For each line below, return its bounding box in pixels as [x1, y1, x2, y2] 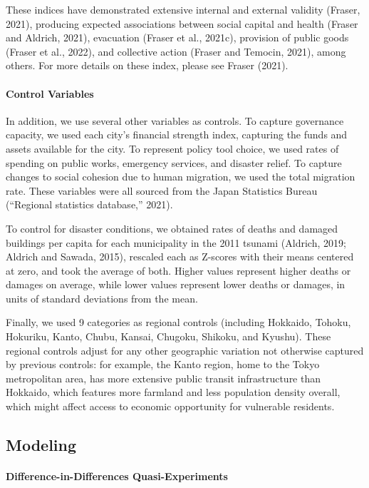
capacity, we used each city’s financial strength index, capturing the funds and [6, 127, 348, 142]
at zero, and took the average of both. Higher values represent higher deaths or [6, 263, 351, 278]
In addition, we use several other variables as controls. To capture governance [6, 113, 344, 128]
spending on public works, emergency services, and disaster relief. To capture [6, 155, 342, 170]
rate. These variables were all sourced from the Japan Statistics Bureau [6, 183, 318, 198]
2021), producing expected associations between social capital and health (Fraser [6, 16, 358, 31]
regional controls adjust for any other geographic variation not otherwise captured [6, 342, 364, 357]
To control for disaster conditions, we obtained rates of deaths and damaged [6, 220, 338, 235]
